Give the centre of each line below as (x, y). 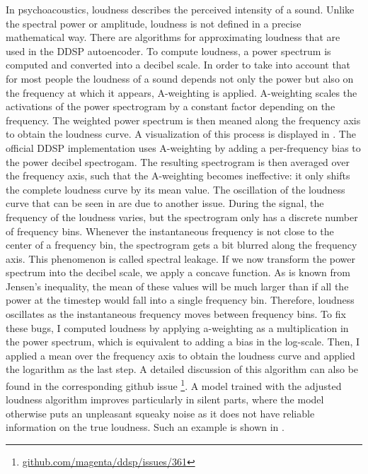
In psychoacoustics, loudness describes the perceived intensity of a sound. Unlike (180, 9)
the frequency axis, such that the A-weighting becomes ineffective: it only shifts (178, 176)
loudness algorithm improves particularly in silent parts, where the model (165, 399)
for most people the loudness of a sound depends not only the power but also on (180, 78)
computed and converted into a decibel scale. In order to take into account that (178, 65)
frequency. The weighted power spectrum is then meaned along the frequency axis (183, 120)
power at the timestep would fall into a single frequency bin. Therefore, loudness (180, 300)
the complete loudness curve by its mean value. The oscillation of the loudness (176, 189)
